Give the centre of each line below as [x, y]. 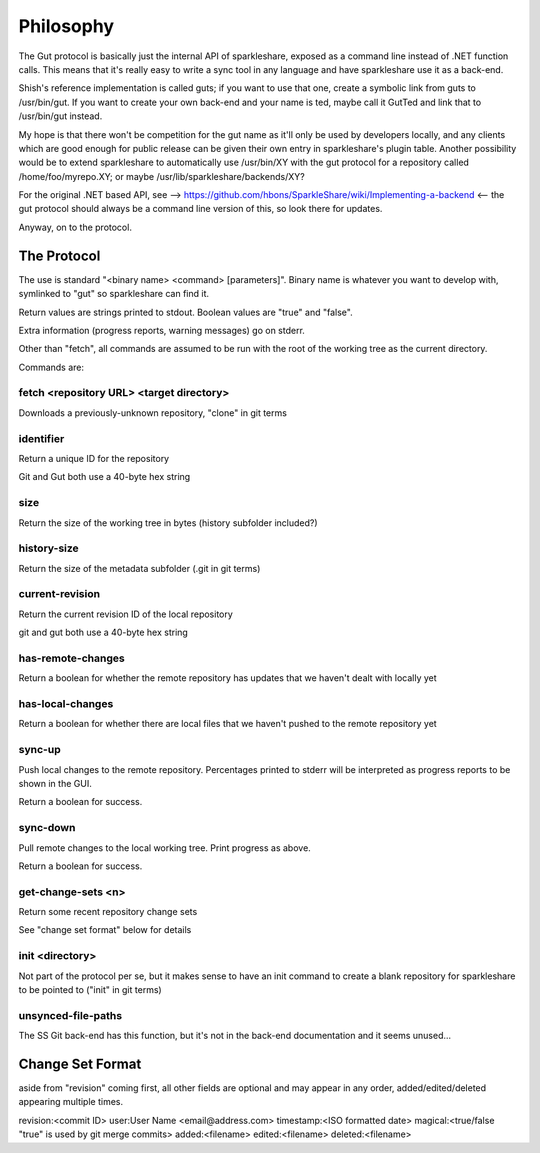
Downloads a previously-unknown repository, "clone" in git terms [152, 412]
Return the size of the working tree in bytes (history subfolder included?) [168, 522]
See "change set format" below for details [105, 930]
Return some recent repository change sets [108, 912]
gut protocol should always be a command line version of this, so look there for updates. [200, 209]
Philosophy [66, 26]
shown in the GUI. [55, 783]
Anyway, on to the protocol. [75, 227]
